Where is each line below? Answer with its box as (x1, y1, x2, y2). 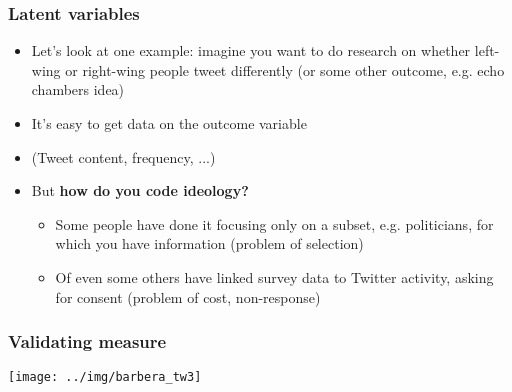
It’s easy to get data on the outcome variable (31, 113, 307, 133)
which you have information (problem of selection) (55, 233, 364, 254)
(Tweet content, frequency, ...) (31, 146, 216, 167)
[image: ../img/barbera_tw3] (8, 370, 202, 385)
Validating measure (8, 329, 167, 354)
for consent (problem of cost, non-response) (55, 286, 321, 307)
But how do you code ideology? (31, 180, 249, 201)
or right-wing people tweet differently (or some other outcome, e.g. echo (65, 59, 505, 80)
